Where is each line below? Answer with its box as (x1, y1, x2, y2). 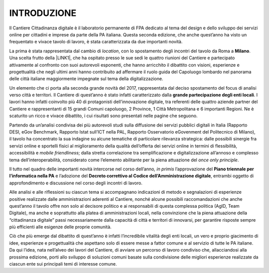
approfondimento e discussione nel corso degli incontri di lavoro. (9, 180, 143, 186)
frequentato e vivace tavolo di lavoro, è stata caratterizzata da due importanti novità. (9, 39, 183, 45)
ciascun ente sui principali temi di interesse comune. (9, 261, 117, 267)
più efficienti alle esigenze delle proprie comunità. (9, 224, 112, 230)
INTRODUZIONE (9, 7, 77, 18)
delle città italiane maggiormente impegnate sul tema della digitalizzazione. (9, 76, 163, 82)
